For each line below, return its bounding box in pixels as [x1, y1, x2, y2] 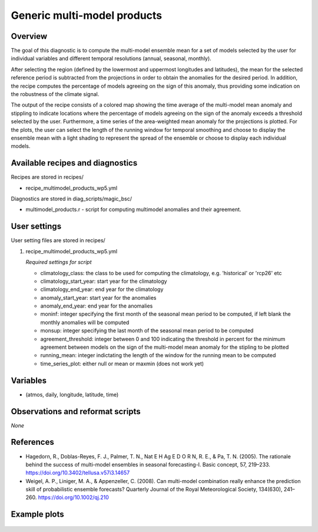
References [11, 437, 54, 447]
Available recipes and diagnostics [11, 158, 138, 168]
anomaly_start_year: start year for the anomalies [40, 294, 157, 301]
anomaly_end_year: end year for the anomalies [40, 302, 153, 309]
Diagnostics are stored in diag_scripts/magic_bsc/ [11, 195, 132, 203]
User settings [11, 222, 62, 232]
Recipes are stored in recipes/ [11, 174, 84, 181]
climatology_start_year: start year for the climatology [40, 277, 167, 285]
